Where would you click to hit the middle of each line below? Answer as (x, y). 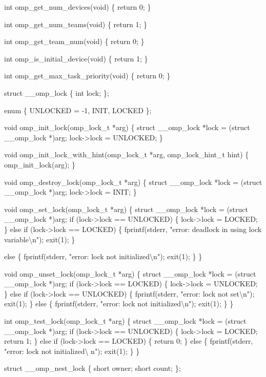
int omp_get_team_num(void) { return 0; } (74, 41)
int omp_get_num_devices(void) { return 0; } (78, 7)
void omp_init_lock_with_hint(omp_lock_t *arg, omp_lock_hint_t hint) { (127, 154)
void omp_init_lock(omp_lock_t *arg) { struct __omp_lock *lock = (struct (127, 127)
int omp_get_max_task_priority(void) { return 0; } (87, 76)
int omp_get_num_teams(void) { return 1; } (76, 24)
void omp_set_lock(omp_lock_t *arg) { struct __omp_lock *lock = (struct (126, 209)
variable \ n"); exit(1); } (40, 239)
